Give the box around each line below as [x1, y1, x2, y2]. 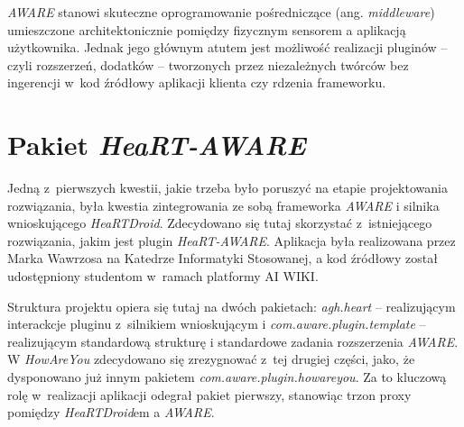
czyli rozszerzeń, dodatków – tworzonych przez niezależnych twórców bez [7, 55, 409, 74]
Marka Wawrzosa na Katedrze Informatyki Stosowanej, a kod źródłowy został [7, 249, 438, 268]
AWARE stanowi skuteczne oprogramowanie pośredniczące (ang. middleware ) [7, 3, 435, 21]
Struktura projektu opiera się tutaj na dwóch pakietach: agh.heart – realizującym [7, 296, 456, 315]
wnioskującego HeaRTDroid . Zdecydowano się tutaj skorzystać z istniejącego [7, 213, 432, 232]
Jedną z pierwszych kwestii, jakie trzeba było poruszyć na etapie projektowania [7, 178, 448, 197]
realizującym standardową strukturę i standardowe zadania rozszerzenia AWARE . [7, 332, 459, 350]
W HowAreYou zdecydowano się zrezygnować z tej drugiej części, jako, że [7, 350, 415, 368]
